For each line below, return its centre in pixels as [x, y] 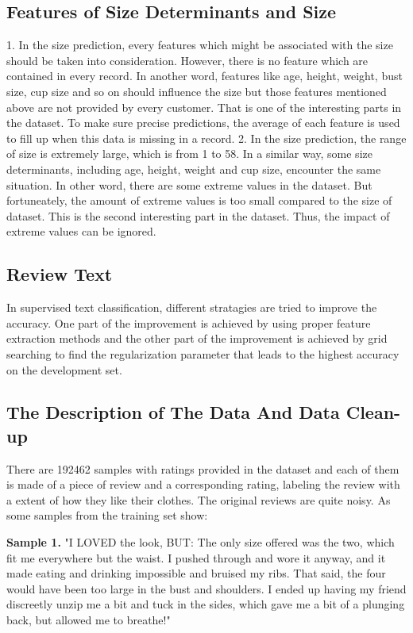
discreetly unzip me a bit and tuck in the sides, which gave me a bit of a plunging [206, 604]
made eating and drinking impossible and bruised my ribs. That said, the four [196, 573]
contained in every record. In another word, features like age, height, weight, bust [205, 76]
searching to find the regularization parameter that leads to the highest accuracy [203, 353]
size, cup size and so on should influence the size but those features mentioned [197, 91]
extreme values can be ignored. [81, 231]
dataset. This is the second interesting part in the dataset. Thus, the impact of [198, 215]
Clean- [373, 412]
